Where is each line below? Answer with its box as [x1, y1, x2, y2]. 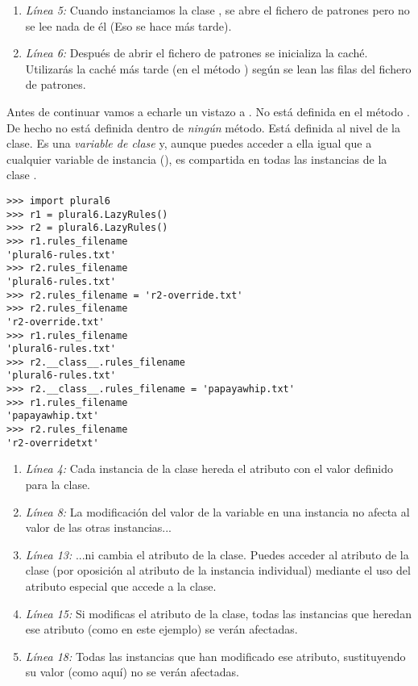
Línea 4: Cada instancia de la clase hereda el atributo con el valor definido [25, 460, 393, 477]
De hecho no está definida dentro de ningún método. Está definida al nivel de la [6, 119, 400, 136]
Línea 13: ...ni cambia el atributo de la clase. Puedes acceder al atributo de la [25, 546, 409, 563]
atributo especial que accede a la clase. [25, 577, 217, 594]
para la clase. [25, 476, 91, 492]
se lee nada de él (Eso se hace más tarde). [25, 17, 232, 34]
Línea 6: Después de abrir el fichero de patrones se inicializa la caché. [25, 44, 368, 61]
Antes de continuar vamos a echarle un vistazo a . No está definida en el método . [6, 102, 410, 119]
